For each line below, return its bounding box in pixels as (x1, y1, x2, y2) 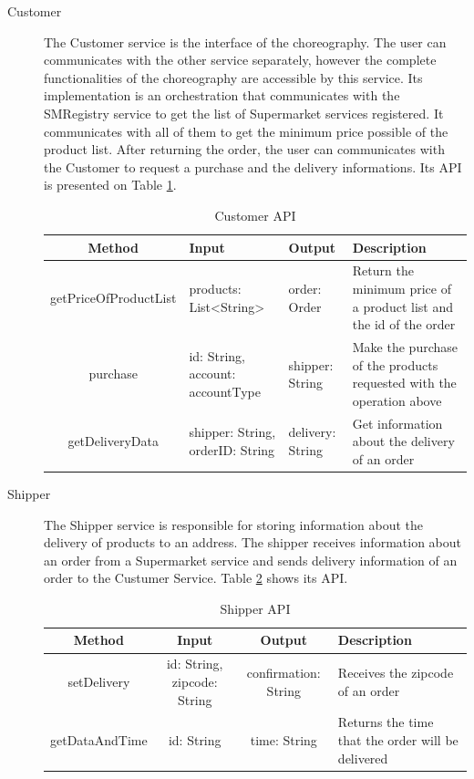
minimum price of (352, 278, 451, 297)
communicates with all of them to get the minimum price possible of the (44, 121, 448, 140)
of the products (352, 355, 438, 374)
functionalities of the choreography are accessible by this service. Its (44, 68, 423, 87)
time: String (250, 730, 317, 749)
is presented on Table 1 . (44, 175, 177, 194)
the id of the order (352, 315, 456, 334)
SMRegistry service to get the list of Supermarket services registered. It (44, 103, 444, 122)
